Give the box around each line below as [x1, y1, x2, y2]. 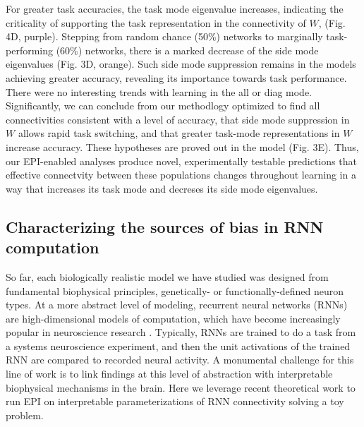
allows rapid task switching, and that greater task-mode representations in [18, 126, 340, 140]
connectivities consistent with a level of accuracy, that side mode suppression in [6, 112, 350, 126]
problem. [6, 407, 44, 422]
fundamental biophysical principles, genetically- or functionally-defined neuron [6, 283, 344, 298]
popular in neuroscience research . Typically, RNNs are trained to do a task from [6, 325, 356, 339]
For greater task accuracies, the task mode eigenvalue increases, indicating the [6, 1, 344, 16]
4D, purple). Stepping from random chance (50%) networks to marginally [6, 29, 323, 44]
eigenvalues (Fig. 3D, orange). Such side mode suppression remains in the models [6, 56, 356, 71]
